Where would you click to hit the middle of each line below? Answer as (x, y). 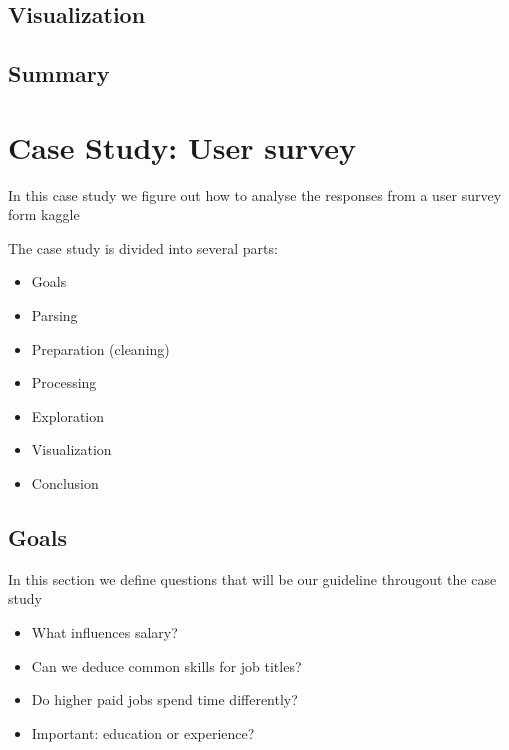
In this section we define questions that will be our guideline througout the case (252, 578)
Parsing (54, 315)
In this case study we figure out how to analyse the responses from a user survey (255, 194)
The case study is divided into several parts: (143, 247)
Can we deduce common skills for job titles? (166, 665)
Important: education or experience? (143, 732)
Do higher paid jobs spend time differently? (164, 699)
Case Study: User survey (182, 146)
